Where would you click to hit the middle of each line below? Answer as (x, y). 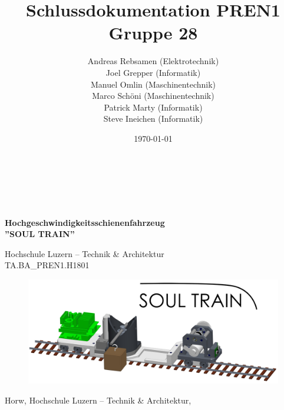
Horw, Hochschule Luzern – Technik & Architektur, (98, 400)
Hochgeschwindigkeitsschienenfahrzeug (85, 222)
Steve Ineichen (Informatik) (153, 119)
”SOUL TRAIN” (40, 234)
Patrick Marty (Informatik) (153, 107)
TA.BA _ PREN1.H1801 (47, 265)
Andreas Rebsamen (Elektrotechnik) (153, 61)
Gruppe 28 (153, 33)
